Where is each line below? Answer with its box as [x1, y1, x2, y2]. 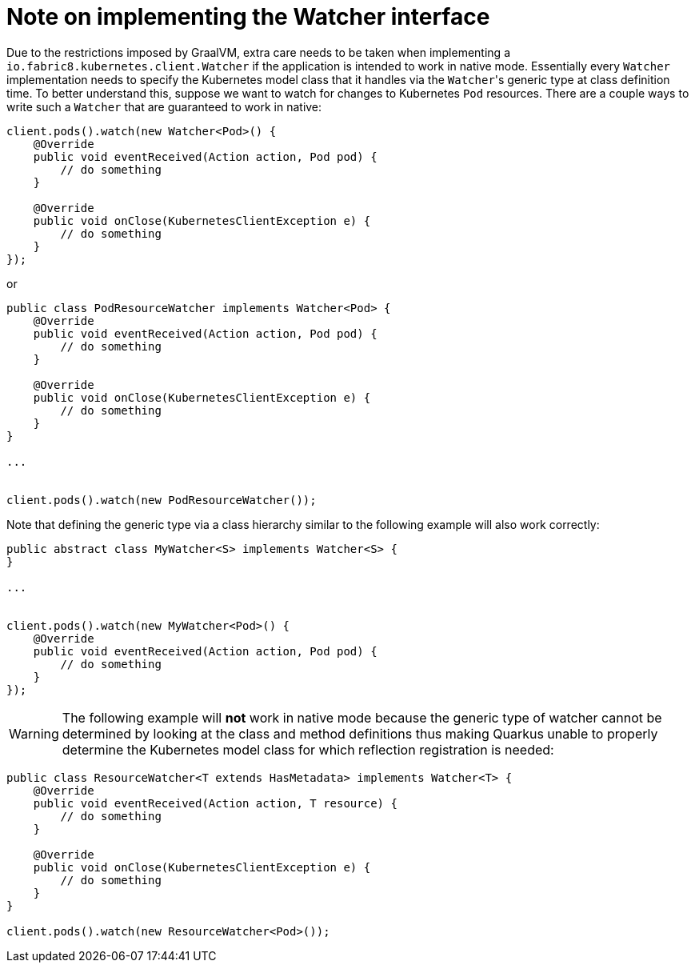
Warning [9, 725, 59, 742]
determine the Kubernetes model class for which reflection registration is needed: [62, 741, 554, 758]
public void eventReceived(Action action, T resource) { [33, 796, 397, 810]
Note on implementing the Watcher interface [6, 3, 490, 30]
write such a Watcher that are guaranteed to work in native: [6, 99, 322, 114]
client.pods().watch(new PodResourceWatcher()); [6, 493, 317, 507]
